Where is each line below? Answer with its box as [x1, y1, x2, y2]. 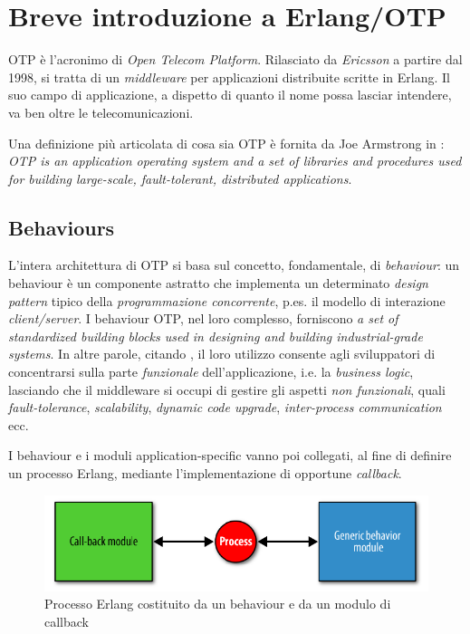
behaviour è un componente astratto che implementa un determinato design [8, 274, 428, 293]
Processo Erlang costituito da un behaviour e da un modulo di [44, 594, 391, 613]
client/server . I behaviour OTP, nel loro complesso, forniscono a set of [8, 309, 398, 328]
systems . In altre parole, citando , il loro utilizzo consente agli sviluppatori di [8, 344, 436, 363]
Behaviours [8, 213, 115, 241]
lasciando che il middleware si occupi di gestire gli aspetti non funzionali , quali [8, 379, 446, 399]
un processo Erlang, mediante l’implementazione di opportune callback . [8, 464, 402, 483]
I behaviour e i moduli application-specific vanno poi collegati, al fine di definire [8, 446, 452, 465]
